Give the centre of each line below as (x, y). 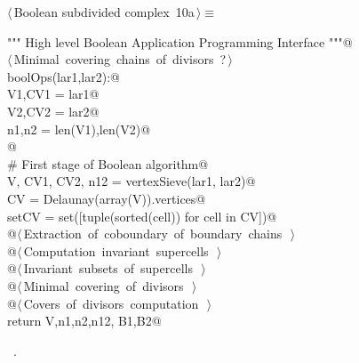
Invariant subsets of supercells (108, 268)
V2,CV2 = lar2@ (53, 111)
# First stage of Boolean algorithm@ (108, 163)
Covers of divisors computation (111, 303)
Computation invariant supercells (116, 250)
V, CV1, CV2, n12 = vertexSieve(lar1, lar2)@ (132, 181)
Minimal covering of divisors (104, 285)
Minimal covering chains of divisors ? (120, 59)
